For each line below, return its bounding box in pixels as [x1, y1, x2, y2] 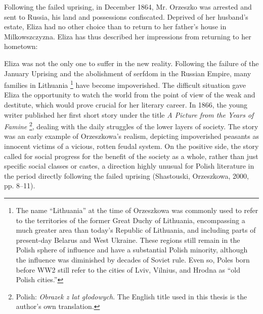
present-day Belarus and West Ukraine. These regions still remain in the [16, 234, 240, 245]
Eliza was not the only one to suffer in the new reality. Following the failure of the [4, 58, 259, 68]
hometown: [4, 41, 38, 51]
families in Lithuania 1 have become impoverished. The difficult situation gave [4, 78, 246, 90]
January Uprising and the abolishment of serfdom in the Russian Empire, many [4, 68, 251, 78]
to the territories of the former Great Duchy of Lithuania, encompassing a [16, 215, 245, 225]
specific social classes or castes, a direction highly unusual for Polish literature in [4, 161, 254, 171]
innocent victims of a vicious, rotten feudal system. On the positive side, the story [4, 141, 259, 151]
